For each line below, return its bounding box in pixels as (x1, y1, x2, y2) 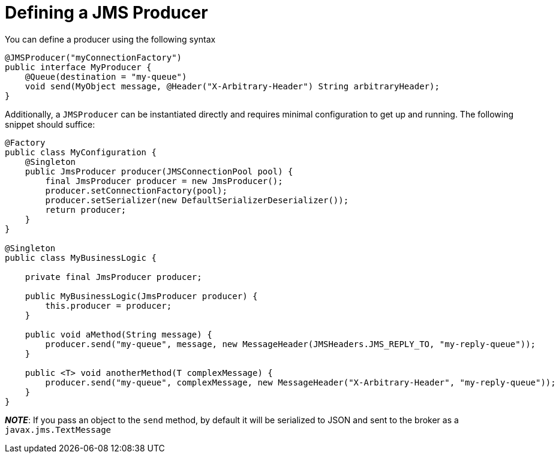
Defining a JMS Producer (5, 2, 208, 23)
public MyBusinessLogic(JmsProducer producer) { (25, 291, 258, 301)
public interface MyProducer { (5, 62, 152, 72)
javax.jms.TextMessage (5, 424, 112, 435)
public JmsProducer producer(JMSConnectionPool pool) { (25, 166, 293, 176)
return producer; (45, 204, 127, 215)
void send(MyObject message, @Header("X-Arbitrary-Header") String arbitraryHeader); (25, 81, 440, 91)
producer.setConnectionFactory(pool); (45, 185, 227, 195)
